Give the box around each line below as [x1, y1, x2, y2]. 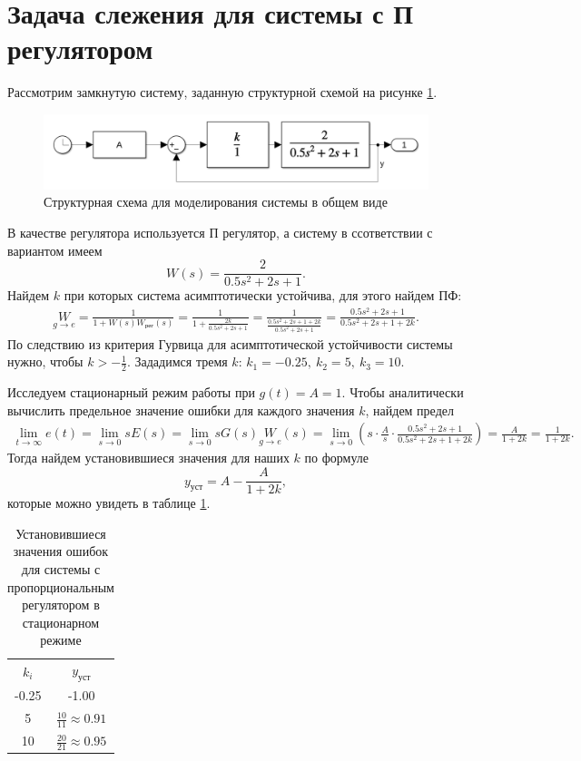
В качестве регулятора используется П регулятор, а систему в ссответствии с [7, 222, 433, 241]
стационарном [22, 612, 100, 631]
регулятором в [22, 595, 100, 614]
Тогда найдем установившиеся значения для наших [7, 448, 290, 467]
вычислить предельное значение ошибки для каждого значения [7, 400, 355, 419]
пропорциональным [7, 577, 114, 596]
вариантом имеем [7, 240, 103, 259]
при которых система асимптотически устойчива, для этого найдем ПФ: [64, 286, 462, 305]
